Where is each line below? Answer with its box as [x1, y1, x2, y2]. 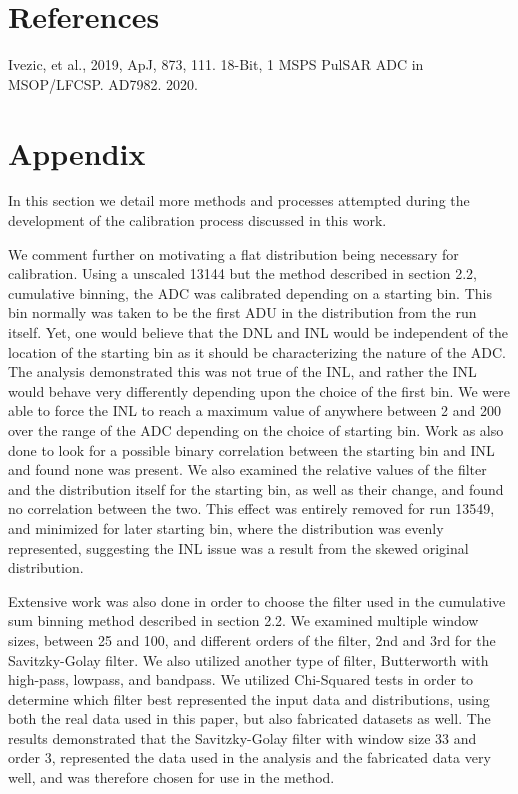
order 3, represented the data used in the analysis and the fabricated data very [8, 747, 491, 768]
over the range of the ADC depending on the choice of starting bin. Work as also [8, 419, 504, 440]
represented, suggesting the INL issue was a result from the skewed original [8, 537, 469, 558]
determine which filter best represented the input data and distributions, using [8, 688, 490, 709]
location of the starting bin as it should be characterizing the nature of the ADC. [8, 341, 506, 362]
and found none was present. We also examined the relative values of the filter [8, 459, 487, 480]
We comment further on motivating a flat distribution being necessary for [8, 243, 459, 264]
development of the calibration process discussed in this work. [8, 210, 387, 231]
